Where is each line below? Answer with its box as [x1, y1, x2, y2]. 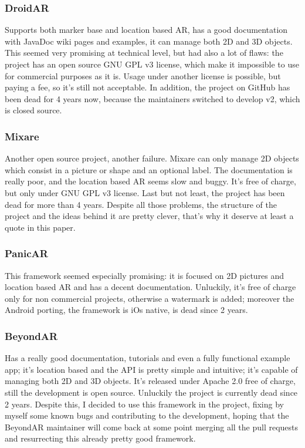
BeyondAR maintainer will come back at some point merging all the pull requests [5, 420, 299, 433]
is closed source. [5, 104, 62, 116]
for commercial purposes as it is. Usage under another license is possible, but [5, 69, 281, 82]
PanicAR [5, 246, 48, 261]
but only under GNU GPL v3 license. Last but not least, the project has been [5, 186, 285, 198]
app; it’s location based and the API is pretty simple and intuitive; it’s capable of [5, 363, 298, 375]
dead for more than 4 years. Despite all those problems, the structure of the [5, 198, 277, 210]
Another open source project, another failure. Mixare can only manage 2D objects [5, 152, 299, 164]
